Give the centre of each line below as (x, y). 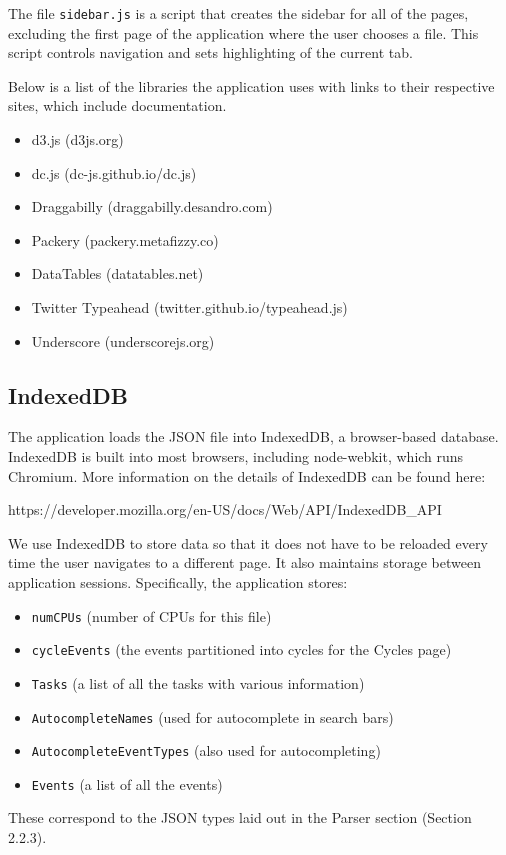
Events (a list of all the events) (127, 783)
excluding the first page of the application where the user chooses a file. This (243, 32)
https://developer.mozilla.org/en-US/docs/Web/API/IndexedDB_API (225, 509)
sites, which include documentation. (117, 105)
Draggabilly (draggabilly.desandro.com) (152, 206)
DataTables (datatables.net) (117, 273)
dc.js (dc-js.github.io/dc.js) (114, 172)
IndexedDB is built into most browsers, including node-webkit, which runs (236, 455)
